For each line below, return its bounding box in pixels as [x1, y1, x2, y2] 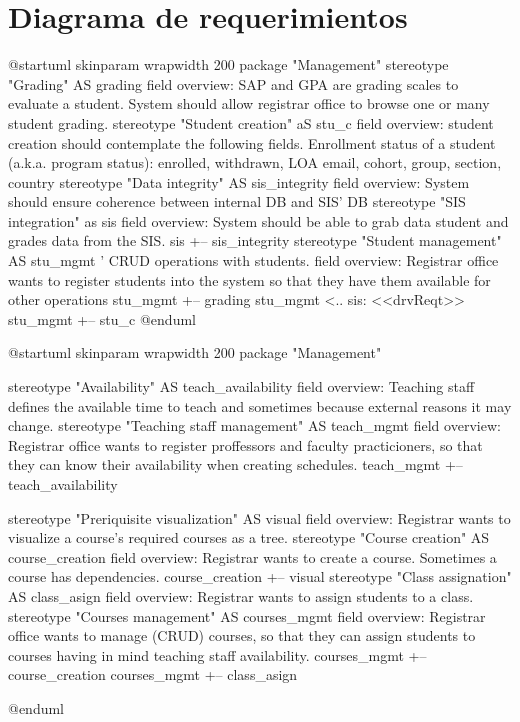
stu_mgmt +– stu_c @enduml [8, 308, 196, 329]
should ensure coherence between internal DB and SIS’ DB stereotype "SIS [8, 191, 466, 212]
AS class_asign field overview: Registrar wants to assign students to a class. [8, 585, 474, 606]
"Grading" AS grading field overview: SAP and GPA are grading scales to [8, 73, 459, 94]
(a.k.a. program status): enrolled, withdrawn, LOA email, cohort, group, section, [8, 152, 502, 173]
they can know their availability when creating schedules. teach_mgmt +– [8, 454, 463, 475]
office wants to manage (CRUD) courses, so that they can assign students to [8, 625, 476, 646]
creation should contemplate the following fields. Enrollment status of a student [8, 132, 496, 153]
